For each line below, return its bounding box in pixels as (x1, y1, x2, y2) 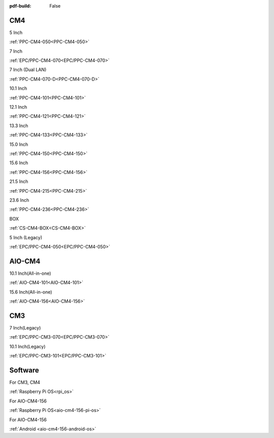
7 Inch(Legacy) (9, 324, 41, 331)
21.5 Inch (9, 178, 28, 185)
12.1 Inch (9, 104, 27, 110)
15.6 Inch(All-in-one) (9, 289, 53, 295)
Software (9, 366, 39, 375)
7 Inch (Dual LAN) (9, 66, 47, 73)
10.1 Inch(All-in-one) (9, 270, 51, 276)
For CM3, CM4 (9, 379, 41, 385)
